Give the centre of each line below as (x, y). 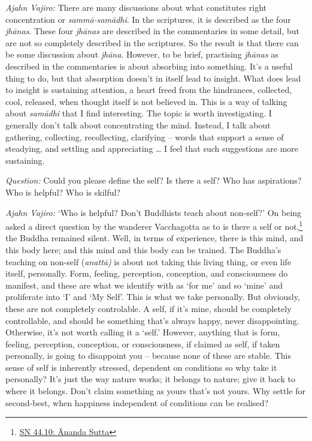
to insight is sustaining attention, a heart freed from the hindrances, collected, (149, 90)
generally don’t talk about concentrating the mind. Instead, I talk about (138, 124)
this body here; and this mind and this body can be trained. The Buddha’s (143, 249)
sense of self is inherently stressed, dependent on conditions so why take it (141, 367)
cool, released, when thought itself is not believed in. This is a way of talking (146, 101)
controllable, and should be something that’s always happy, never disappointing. (152, 320)
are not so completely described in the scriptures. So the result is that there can (152, 42)
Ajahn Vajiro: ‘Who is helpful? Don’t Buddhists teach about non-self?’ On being (154, 212)
